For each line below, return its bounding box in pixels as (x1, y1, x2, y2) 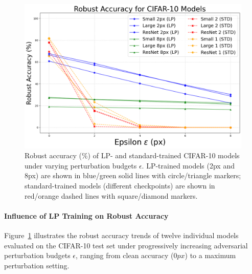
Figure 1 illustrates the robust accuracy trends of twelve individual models (4, 229, 239, 240)
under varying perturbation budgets (25, 160, 137, 171)
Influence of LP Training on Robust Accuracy (4, 210, 169, 221)
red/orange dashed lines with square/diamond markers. (25, 190, 198, 201)
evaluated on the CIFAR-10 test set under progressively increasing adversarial (4, 240, 248, 250)
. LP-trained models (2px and (142, 160, 235, 171)
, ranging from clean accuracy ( (76, 250, 174, 261)
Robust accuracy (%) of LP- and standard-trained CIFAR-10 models (25, 150, 240, 161)
